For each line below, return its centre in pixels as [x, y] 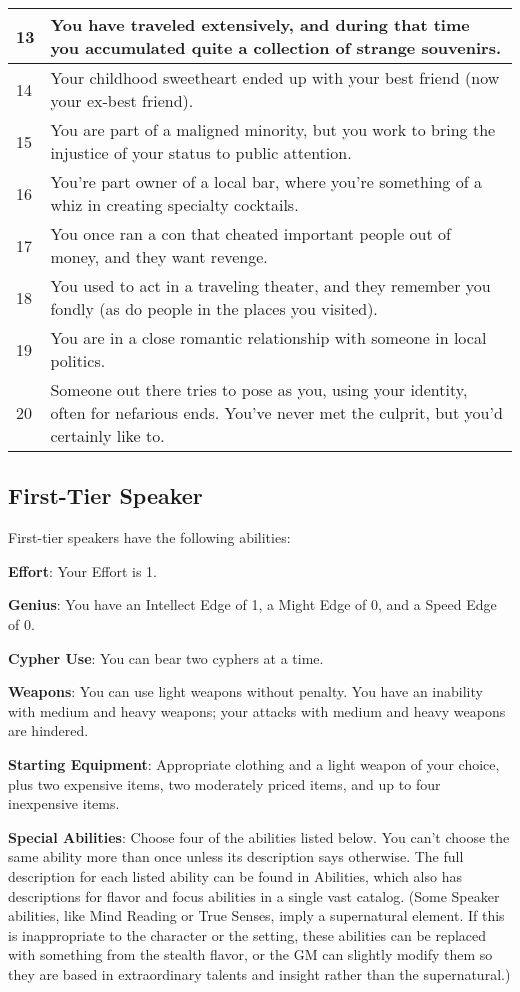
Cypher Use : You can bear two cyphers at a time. [166, 657]
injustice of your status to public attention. [201, 152]
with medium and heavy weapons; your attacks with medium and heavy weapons [257, 710]
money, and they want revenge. [159, 256]
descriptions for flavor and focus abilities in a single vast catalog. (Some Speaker [254, 895]
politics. [78, 360]
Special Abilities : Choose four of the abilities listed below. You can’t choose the [259, 836]
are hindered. [48, 730]
